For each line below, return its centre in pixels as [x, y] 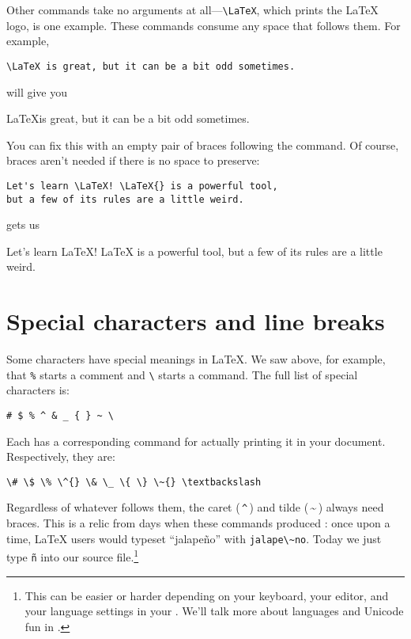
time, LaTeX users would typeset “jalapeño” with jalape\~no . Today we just [194, 538]
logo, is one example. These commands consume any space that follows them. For [204, 25]
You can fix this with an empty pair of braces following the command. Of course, [203, 145]
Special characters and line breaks [196, 321]
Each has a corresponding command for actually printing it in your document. [196, 441]
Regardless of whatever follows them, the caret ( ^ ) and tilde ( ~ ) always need [195, 507]
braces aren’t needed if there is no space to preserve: [133, 160]
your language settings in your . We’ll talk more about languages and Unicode [214, 611]
